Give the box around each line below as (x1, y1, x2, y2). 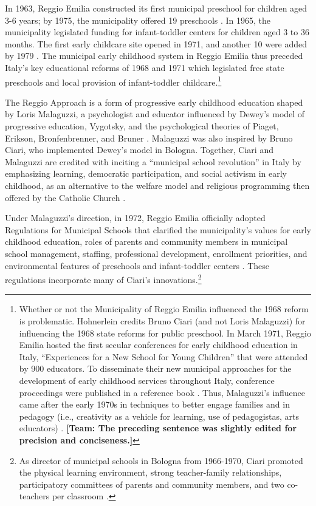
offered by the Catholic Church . (5, 191, 126, 203)
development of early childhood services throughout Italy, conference (19, 374, 275, 386)
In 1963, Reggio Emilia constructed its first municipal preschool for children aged (5, 2, 307, 14)
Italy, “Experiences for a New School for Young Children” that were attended (19, 350, 308, 363)
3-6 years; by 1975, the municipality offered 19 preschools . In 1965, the (5, 13, 271, 26)
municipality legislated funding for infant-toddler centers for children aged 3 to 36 (5, 26, 309, 38)
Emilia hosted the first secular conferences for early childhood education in (19, 338, 298, 351)
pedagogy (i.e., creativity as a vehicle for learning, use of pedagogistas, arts (19, 409, 300, 422)
